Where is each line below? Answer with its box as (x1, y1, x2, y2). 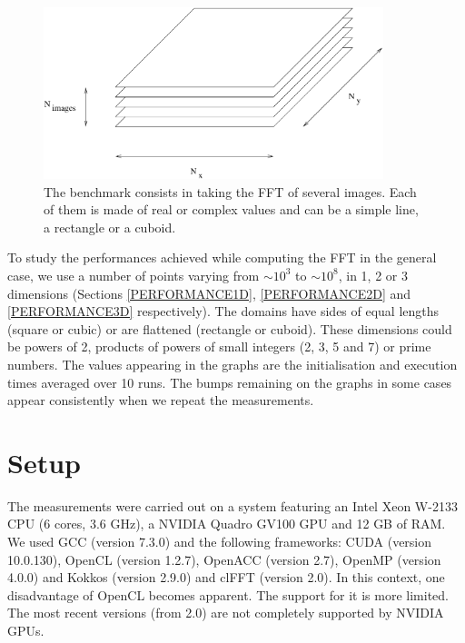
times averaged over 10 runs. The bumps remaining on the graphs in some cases (7, 372, 452, 391)
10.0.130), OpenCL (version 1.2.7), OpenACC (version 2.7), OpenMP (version (7, 549, 441, 569)
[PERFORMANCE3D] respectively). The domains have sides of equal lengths (7, 302, 440, 321)
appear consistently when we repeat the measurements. (7, 391, 314, 410)
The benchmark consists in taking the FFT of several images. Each (44, 182, 417, 201)
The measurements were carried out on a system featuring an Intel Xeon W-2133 (7, 496, 458, 515)
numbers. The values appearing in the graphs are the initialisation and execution (7, 354, 458, 373)
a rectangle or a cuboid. (44, 217, 176, 236)
